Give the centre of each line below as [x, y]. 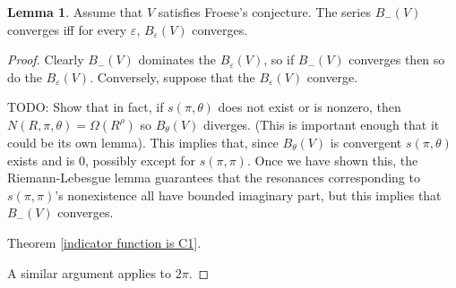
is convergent [366, 142]
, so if [279, 59]
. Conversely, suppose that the [172, 76]
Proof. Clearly [46, 59]
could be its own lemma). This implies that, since [143, 142]
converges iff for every [67, 29]
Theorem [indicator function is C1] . [104, 242]
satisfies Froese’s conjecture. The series [264, 12]
